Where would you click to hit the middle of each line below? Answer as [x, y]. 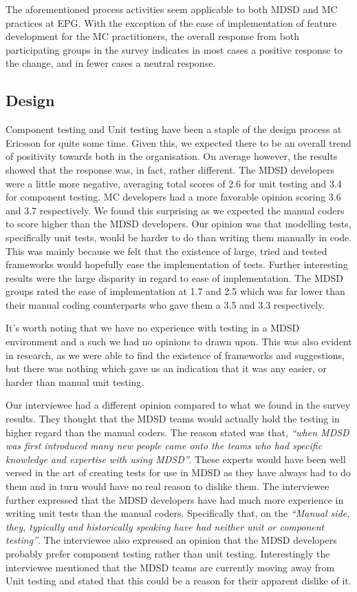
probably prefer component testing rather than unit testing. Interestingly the [168, 553]
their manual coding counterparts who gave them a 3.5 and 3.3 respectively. [165, 304]
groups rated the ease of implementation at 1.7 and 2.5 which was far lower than [175, 291]
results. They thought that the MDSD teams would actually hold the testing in [173, 419]
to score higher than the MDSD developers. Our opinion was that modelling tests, [178, 224]
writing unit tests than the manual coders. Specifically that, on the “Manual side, [178, 513]
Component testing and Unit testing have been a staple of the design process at [174, 129]
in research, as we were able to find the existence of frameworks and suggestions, [175, 355]
